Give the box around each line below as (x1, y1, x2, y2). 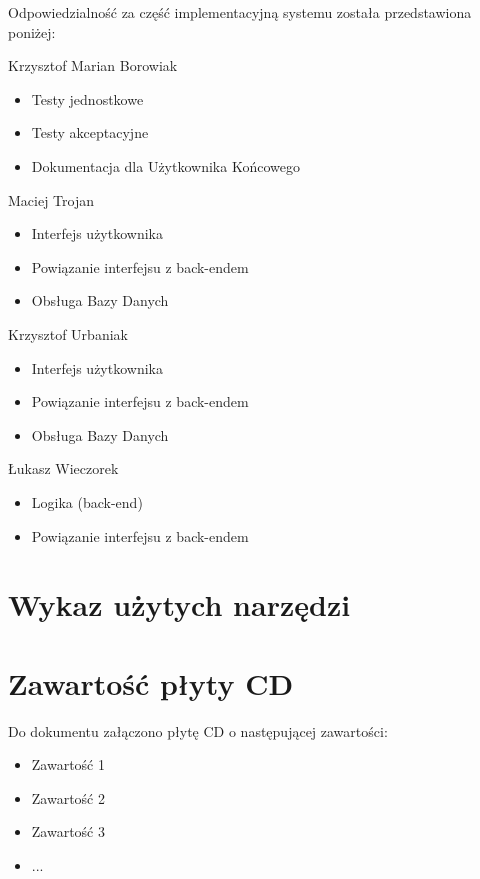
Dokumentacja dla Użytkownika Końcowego (31, 155, 300, 176)
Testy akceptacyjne (31, 122, 149, 143)
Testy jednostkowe (31, 88, 144, 109)
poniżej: (8, 21, 56, 42)
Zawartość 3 (31, 821, 106, 842)
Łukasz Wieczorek (8, 458, 119, 479)
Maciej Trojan (8, 189, 95, 210)
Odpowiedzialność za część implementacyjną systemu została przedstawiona (8, 2, 472, 22)
